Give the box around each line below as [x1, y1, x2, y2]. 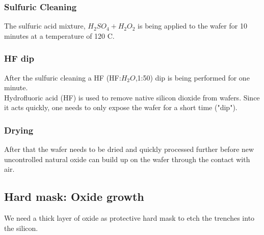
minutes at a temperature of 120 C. [4, 30, 115, 41]
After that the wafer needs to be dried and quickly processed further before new [4, 144, 254, 154]
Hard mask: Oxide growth [4, 189, 144, 204]
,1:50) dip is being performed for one [135, 72, 250, 83]
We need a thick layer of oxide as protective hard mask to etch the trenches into [4, 213, 255, 223]
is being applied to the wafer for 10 [138, 20, 247, 31]
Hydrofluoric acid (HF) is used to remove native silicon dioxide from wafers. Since [4, 92, 260, 102]
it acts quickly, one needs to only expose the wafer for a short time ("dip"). [4, 102, 237, 113]
